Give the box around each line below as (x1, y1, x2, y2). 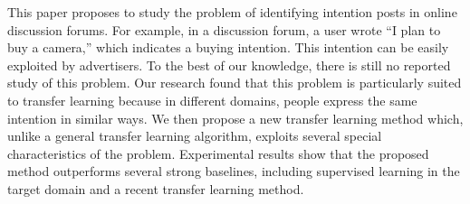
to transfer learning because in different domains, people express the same (7, 90, 417, 109)
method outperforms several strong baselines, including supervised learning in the (7, 162, 460, 181)
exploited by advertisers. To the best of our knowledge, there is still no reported (7, 55, 451, 74)
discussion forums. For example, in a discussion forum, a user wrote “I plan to (7, 20, 441, 39)
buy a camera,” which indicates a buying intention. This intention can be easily (7, 38, 449, 57)
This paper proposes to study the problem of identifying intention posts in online (7, 3, 457, 21)
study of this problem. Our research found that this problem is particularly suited (7, 73, 462, 92)
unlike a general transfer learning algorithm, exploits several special (7, 126, 382, 145)
